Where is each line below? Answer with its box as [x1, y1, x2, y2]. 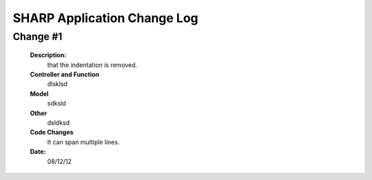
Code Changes [30, 128, 74, 137]
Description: [30, 51, 67, 59]
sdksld [47, 99, 66, 108]
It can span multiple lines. [47, 138, 120, 146]
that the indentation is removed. [47, 61, 138, 69]
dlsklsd [47, 80, 68, 88]
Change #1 [12, 30, 63, 43]
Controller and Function [30, 70, 100, 79]
